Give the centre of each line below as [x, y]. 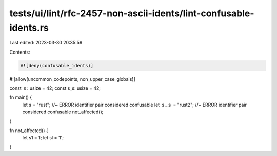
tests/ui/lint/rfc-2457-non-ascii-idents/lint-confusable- [132, 13]
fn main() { [21, 97]
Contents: [20, 52]
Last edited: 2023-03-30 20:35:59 [46, 43]
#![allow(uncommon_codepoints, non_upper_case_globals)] [72, 79]
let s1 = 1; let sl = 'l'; [43, 138]
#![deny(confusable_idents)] [57, 66]
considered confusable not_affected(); [63, 112]
